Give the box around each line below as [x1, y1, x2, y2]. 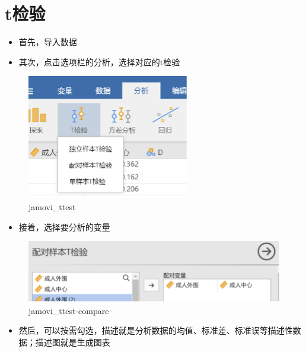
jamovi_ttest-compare [28, 304, 109, 316]
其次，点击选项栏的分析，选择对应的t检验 [18, 55, 180, 68]
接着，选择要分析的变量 [18, 220, 110, 233]
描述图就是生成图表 [35, 335, 110, 348]
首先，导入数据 [18, 36, 77, 48]
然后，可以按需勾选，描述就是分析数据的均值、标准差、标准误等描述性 [18, 324, 293, 337]
